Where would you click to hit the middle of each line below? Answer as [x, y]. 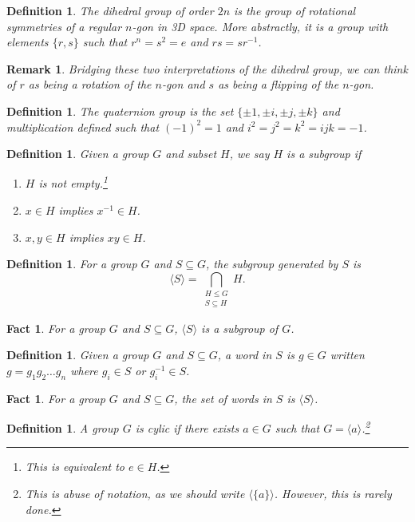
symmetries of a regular [64, 26]
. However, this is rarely [333, 493]
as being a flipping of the [279, 84]
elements [28, 42]
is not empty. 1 [73, 182]
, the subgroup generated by [272, 264]
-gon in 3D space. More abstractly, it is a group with [260, 26]
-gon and [183, 84]
